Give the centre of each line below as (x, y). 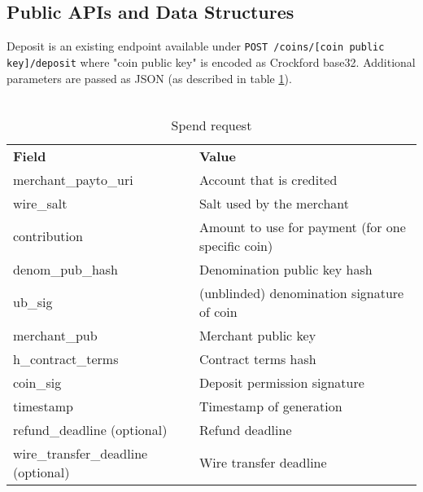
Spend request (211, 125)
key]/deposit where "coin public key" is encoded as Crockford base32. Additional (211, 62)
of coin (218, 311)
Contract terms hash (257, 358)
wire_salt (40, 203)
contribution (48, 236)
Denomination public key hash (286, 269)
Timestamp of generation (270, 406)
